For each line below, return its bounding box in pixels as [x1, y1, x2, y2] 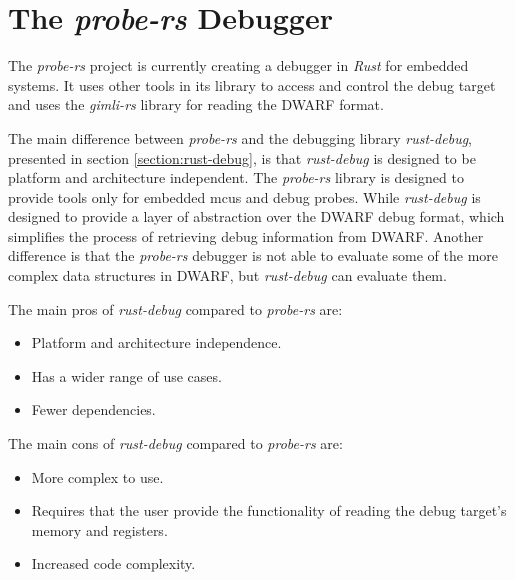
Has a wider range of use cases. [31, 365, 222, 386]
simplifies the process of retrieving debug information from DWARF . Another [8, 225, 484, 246]
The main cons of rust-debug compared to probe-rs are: [8, 433, 343, 454]
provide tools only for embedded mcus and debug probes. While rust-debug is [8, 186, 481, 207]
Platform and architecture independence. [31, 332, 282, 353]
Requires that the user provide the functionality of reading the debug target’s [31, 500, 507, 521]
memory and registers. [31, 519, 168, 540]
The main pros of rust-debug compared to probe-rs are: [8, 298, 343, 319]
